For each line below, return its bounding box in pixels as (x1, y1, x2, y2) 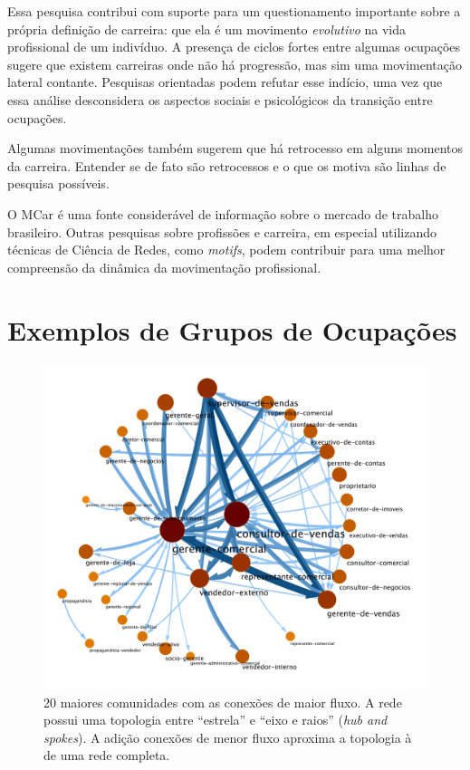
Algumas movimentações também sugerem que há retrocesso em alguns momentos (7, 139, 463, 158)
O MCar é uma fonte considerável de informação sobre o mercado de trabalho (7, 204, 438, 223)
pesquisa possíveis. (7, 174, 110, 193)
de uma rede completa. (43, 746, 170, 765)
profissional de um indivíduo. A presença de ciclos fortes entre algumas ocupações (7, 37, 461, 56)
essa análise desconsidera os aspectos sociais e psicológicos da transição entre (7, 90, 433, 109)
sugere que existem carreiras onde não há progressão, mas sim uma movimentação (7, 54, 462, 73)
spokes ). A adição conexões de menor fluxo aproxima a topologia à (43, 727, 412, 746)
